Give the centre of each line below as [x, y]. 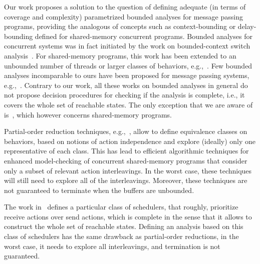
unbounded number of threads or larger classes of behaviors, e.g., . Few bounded [128, 65]
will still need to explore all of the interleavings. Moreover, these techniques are [126, 180]
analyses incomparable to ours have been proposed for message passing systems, [127, 75]
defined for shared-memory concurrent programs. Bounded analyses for [144, 36]
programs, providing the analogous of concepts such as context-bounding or [120, 26]
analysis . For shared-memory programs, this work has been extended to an [120, 55]
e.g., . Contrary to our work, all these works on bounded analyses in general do [126, 85]
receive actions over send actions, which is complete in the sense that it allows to [128, 216]
